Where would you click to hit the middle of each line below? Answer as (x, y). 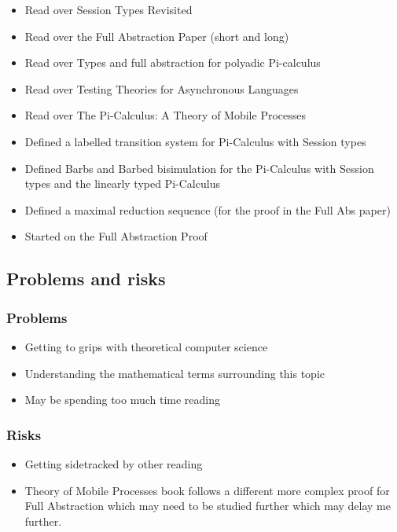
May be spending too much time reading (123, 400)
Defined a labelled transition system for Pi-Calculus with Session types (195, 141)
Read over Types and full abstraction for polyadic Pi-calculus (173, 62)
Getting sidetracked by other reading (114, 463)
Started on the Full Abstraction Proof (116, 236)
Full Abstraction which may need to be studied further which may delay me (208, 506)
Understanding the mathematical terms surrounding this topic (175, 373)
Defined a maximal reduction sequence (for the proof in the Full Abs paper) (208, 209)
